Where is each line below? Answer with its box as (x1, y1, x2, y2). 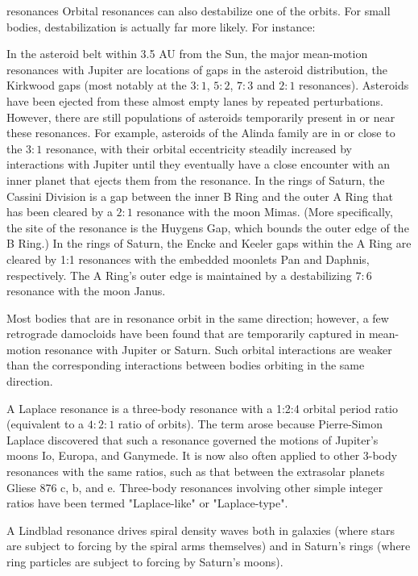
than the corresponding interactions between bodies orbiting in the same (6, 357, 365, 374)
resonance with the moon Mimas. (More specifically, (136, 203, 393, 220)
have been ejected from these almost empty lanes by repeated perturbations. (6, 92, 383, 109)
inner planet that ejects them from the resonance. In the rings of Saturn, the (6, 171, 385, 188)
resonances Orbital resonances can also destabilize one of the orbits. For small (6, 2, 391, 19)
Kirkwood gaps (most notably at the (6, 77, 187, 94)
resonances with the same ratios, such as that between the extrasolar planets (6, 463, 385, 480)
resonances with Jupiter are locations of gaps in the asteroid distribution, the (6, 61, 387, 77)
